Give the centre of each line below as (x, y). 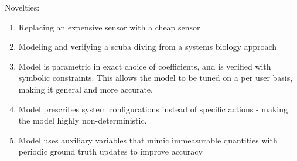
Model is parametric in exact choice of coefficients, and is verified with (145, 66)
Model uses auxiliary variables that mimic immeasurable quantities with (148, 140)
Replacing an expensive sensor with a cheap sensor (109, 27)
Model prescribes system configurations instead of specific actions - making (153, 109)
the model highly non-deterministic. (83, 120)
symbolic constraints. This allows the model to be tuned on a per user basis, (156, 78)
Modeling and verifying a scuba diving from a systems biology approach (148, 47)
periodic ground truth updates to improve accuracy (110, 151)
